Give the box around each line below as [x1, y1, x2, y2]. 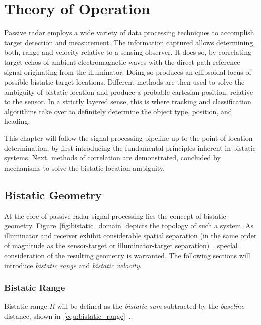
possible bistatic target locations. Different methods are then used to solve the [4, 76, 245, 87]
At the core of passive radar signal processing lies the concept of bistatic [4, 210, 226, 221]
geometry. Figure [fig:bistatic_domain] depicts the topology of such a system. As [4, 220, 253, 231]
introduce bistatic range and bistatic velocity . [4, 260, 142, 270]
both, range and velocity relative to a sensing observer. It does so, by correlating [4, 47, 251, 57]
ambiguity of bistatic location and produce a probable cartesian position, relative [4, 86, 253, 97]
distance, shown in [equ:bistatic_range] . [4, 311, 131, 321]
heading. [4, 116, 30, 126]
